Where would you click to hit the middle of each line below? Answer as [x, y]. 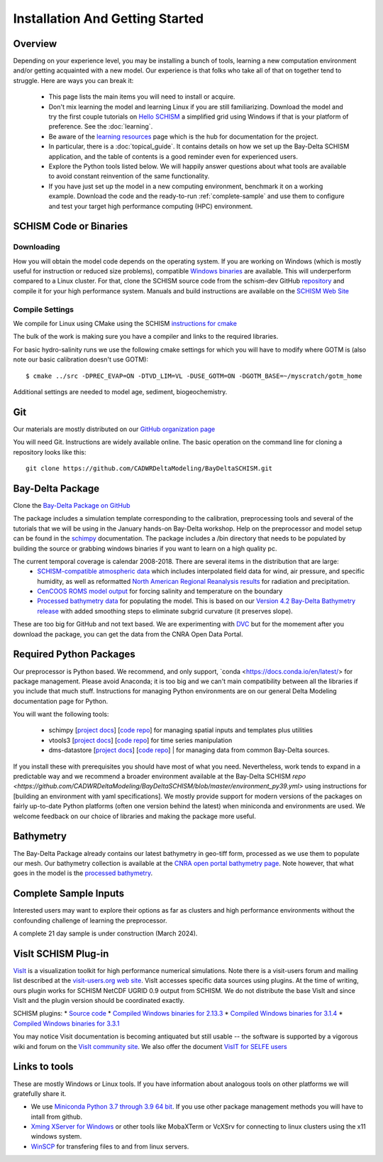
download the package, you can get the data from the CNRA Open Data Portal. [128, 634]
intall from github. [57, 1117]
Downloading [37, 247]
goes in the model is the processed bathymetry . [83, 873]
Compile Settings [44, 309]
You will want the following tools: [61, 715]
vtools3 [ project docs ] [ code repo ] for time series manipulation [140, 740]
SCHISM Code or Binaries [71, 226]
